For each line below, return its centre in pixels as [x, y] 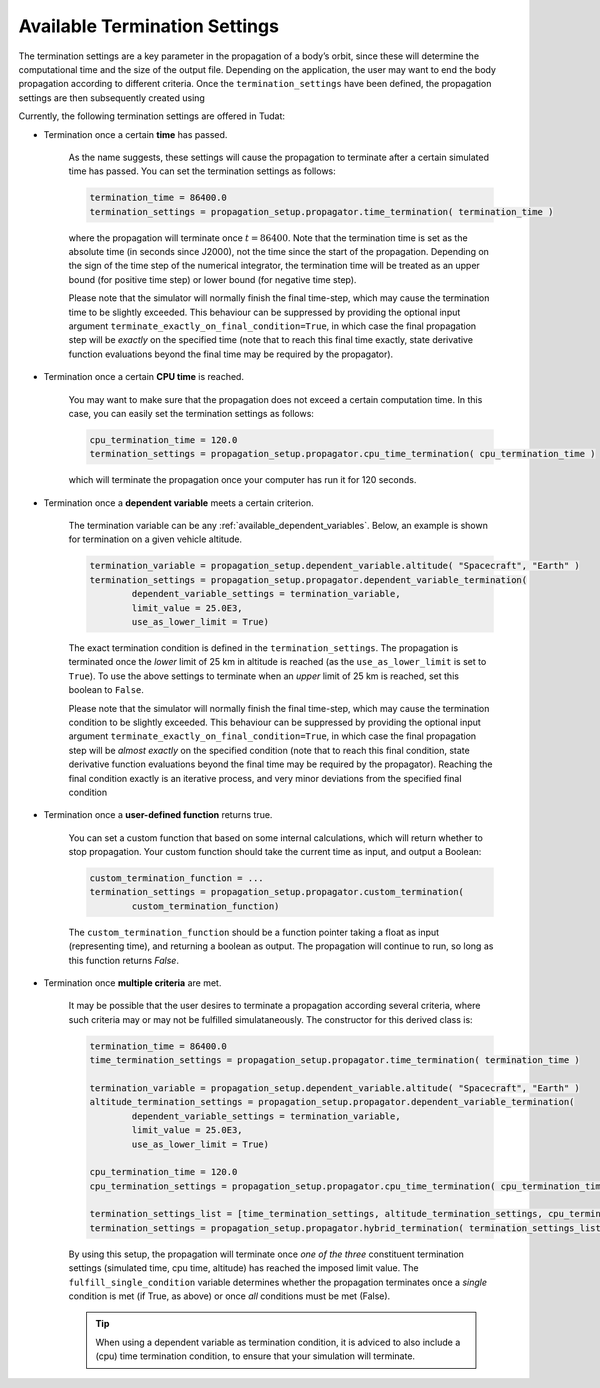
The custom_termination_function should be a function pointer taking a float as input [254, 932]
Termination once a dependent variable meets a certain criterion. [178, 502]
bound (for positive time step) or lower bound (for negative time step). [212, 279]
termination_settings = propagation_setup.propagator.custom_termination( [277, 892]
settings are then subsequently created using [111, 97]
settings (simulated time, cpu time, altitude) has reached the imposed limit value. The [243, 1268]
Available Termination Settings [149, 26]
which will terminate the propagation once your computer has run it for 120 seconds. [242, 480]
